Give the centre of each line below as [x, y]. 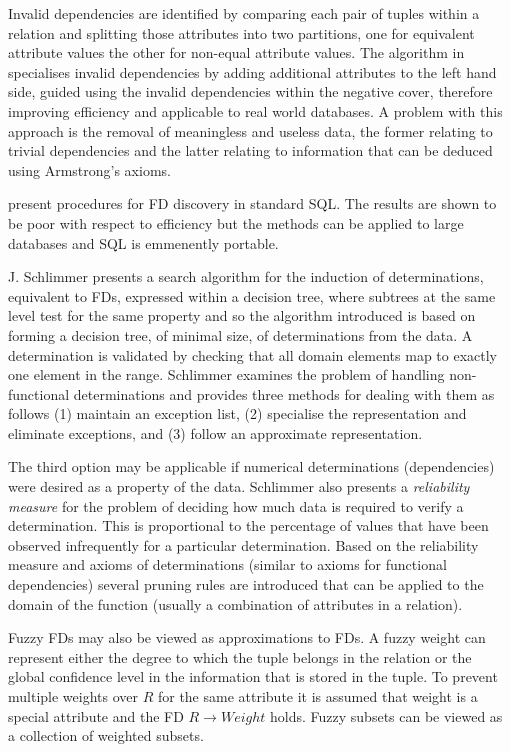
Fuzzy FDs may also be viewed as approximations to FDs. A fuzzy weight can [247, 637]
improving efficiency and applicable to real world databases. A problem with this [255, 110]
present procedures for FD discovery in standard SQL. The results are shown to [252, 203]
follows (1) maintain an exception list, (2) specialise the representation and [237, 413]
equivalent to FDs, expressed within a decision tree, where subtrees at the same [252, 295]
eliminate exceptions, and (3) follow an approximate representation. [215, 432]
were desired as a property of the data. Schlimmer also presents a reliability [239, 486]
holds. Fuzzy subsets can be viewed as [386, 715]
